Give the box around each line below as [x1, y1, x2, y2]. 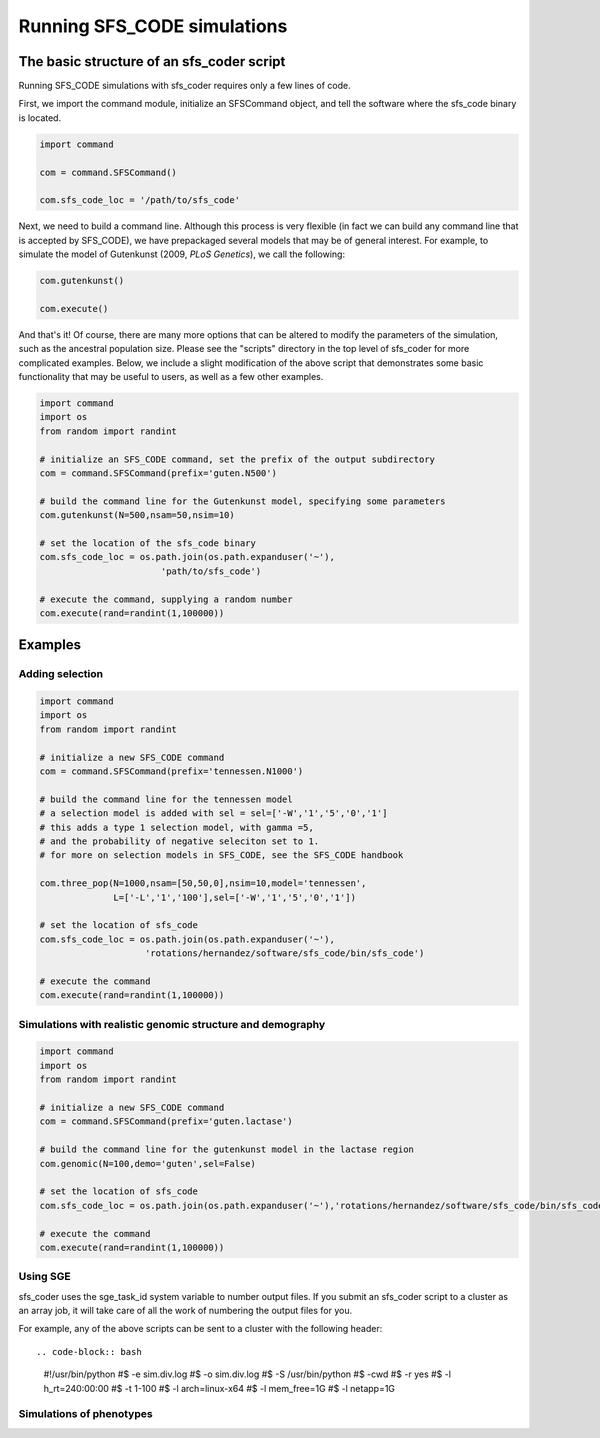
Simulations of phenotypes [18, 1407, 154, 1421]
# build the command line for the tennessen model [39, 793, 294, 805]
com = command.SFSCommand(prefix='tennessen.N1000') [39, 766, 304, 777]
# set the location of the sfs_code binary [39, 537, 257, 549]
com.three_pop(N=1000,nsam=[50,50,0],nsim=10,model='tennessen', [39, 878, 367, 889]
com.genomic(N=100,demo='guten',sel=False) [39, 1158, 257, 1169]
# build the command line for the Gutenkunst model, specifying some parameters [39, 495, 446, 507]
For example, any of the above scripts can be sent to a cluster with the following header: [18, 1323, 383, 1335]
